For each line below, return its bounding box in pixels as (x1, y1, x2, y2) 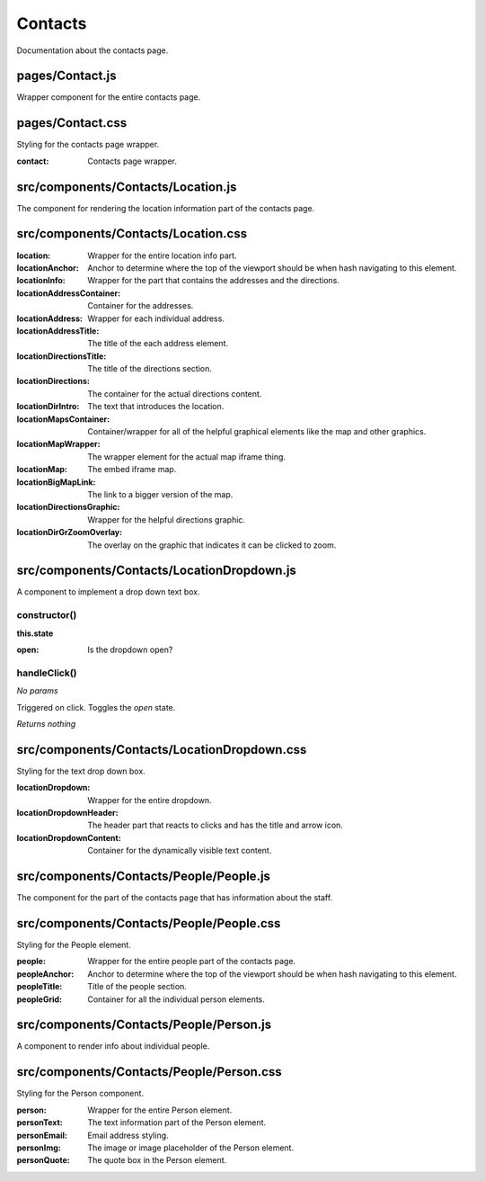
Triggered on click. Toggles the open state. (16, 702, 176, 712)
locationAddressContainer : (16, 288, 121, 299)
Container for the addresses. (87, 300, 194, 311)
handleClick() (16, 667, 77, 679)
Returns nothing (16, 718, 76, 729)
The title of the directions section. (87, 363, 213, 374)
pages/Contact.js (16, 68, 117, 84)
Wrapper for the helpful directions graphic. (87, 514, 246, 525)
